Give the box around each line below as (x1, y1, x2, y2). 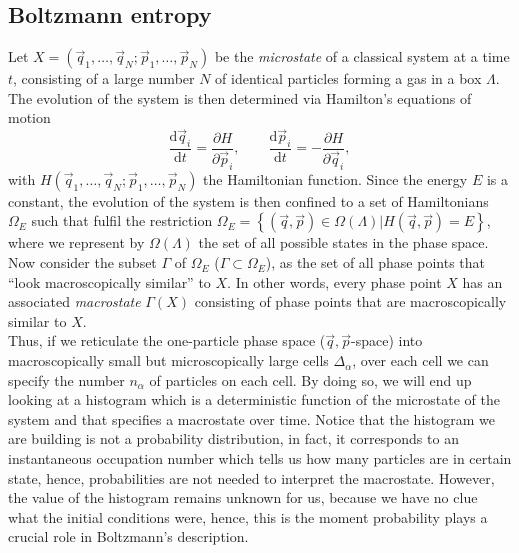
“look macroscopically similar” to (8, 271, 211, 292)
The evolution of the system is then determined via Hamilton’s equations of (8, 87, 472, 108)
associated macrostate (8, 291, 141, 312)
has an (462, 271, 503, 292)
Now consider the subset (8, 252, 157, 273)
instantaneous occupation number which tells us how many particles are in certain (8, 448, 512, 469)
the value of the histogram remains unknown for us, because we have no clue (8, 487, 478, 508)
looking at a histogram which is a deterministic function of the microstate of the (8, 389, 500, 410)
